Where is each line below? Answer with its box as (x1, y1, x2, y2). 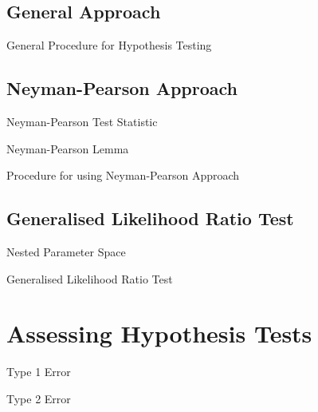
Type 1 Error (6, 363, 71, 380)
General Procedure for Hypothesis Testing (6, 37, 212, 53)
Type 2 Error (6, 390, 71, 406)
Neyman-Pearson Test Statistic (6, 113, 158, 129)
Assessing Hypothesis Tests (6, 317, 312, 350)
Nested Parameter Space (6, 243, 126, 259)
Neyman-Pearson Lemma (6, 140, 129, 156)
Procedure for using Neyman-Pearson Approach (6, 167, 240, 184)
